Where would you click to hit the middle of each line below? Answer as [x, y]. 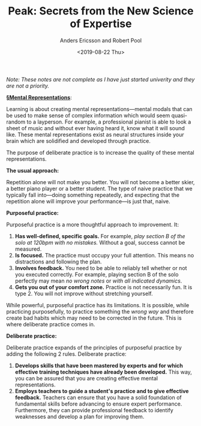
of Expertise [101, 24]
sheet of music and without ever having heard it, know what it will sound [95, 128]
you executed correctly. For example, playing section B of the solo [97, 274]
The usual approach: [32, 170]
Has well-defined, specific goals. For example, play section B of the [100, 236]
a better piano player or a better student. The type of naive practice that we [100, 188]
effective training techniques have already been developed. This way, [103, 372]
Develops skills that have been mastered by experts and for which [99, 365]
